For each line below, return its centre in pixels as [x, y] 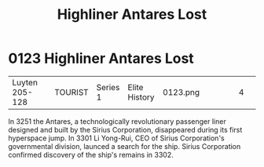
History [141, 97]
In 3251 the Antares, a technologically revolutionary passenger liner [117, 121]
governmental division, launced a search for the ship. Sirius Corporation [125, 146]
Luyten [25, 82]
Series [108, 87]
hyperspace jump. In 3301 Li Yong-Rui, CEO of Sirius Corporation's [117, 138]
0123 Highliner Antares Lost [101, 58]
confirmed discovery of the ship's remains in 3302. [91, 154]
